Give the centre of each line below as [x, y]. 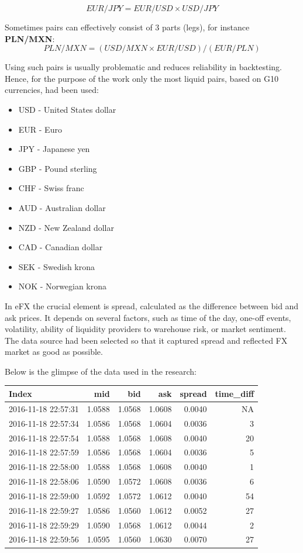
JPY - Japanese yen [54, 149]
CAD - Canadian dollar [61, 247]
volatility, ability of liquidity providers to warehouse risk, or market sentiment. [145, 329]
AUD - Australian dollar [62, 207]
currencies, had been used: [52, 90]
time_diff [235, 393]
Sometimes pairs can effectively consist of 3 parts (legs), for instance [127, 27]
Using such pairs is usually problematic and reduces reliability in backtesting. [143, 67]
